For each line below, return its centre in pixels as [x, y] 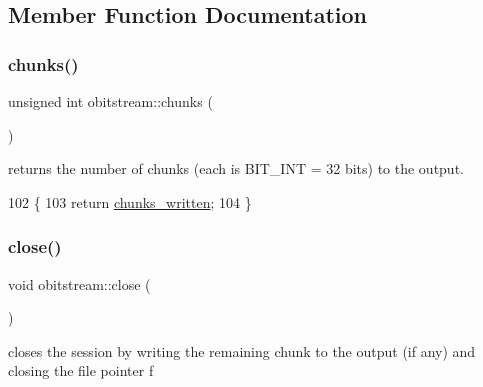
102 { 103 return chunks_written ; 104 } [130, 201]
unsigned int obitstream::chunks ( [110, 101]
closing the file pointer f [81, 370]
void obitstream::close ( [79, 283]
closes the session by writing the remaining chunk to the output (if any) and [242, 350]
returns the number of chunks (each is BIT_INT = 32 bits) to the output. [236, 168]
